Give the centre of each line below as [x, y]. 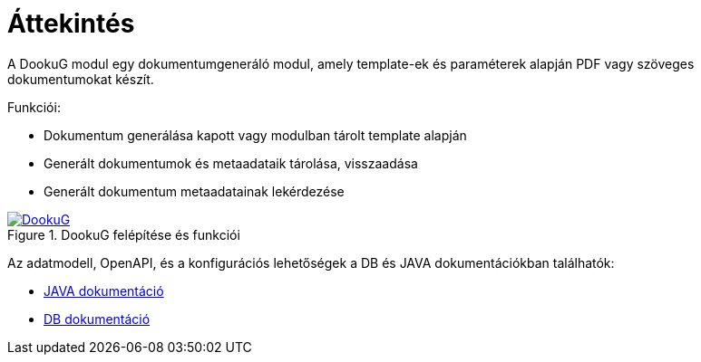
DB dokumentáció [97, 319]
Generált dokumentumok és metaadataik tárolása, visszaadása [231, 163]
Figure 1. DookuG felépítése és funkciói [124, 234]
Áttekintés [71, 24]
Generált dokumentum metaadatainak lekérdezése [194, 191]
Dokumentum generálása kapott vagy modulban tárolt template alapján [255, 135]
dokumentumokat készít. [81, 79]
